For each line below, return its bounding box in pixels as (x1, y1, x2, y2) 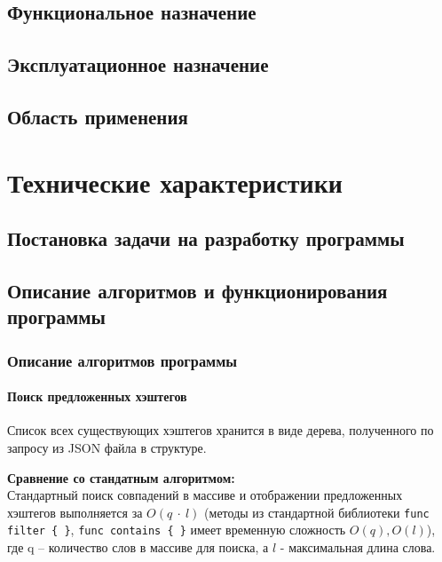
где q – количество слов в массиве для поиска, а (7, 538, 269, 556)
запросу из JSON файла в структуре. (7, 438, 207, 456)
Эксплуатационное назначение (7, 51, 269, 78)
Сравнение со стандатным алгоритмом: (7, 468, 235, 487)
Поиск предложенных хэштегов (7, 387, 187, 406)
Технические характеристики (7, 163, 343, 200)
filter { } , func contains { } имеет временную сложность (7, 520, 346, 539)
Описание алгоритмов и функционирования (7, 276, 388, 304)
